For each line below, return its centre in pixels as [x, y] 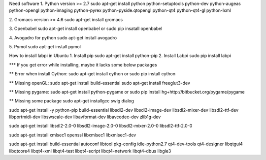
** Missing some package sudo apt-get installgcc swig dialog [71, 101]
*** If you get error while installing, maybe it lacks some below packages [83, 64]
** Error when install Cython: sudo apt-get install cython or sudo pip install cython [92, 74]
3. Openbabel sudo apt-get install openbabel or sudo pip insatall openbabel [86, 29]
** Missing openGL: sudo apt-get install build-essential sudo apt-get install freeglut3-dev [100, 83]
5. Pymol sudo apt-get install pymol [45, 46]
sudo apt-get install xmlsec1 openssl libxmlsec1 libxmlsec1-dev [73, 135]
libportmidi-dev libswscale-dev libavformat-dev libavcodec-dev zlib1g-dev [85, 117]
